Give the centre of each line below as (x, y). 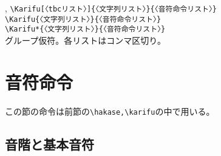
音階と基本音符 (49, 144)
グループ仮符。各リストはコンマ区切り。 (85, 40)
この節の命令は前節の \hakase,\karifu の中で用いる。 (110, 111)
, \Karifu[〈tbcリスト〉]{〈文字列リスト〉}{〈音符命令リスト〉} (111, 8)
